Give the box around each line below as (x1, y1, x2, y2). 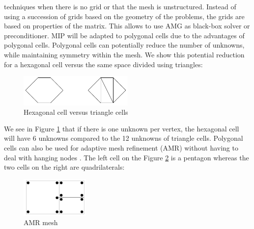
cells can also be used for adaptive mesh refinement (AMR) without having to (4, 143, 238, 153)
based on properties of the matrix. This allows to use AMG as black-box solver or (4, 21, 250, 31)
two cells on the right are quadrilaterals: (4, 162, 125, 172)
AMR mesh (24, 217, 58, 228)
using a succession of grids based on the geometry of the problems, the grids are (4, 11, 245, 21)
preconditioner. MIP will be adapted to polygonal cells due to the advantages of (4, 30, 245, 40)
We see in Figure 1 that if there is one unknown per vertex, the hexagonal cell (4, 123, 239, 133)
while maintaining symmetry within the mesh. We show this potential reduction (4, 49, 245, 59)
